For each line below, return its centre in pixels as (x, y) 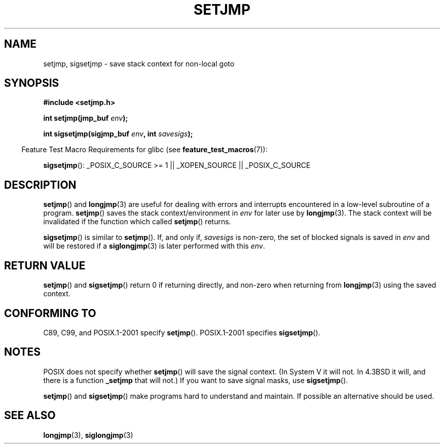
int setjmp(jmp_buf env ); (86, 118)
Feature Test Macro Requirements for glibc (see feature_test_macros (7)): (144, 150)
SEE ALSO (30, 416)
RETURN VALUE (45, 265)
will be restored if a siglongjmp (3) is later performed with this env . (154, 246)
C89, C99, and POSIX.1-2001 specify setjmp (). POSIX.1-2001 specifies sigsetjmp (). (182, 332)
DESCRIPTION (40, 185)
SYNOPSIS (32, 83)
